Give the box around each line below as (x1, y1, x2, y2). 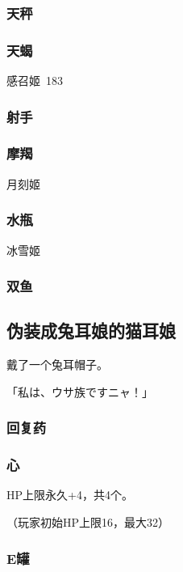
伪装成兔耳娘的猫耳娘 (6, 318, 176, 343)
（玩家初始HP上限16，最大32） (6, 514, 170, 531)
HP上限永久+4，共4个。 (6, 486, 133, 503)
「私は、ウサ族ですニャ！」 (6, 383, 153, 400)
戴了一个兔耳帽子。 (6, 356, 108, 373)
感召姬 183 (6, 72, 63, 89)
